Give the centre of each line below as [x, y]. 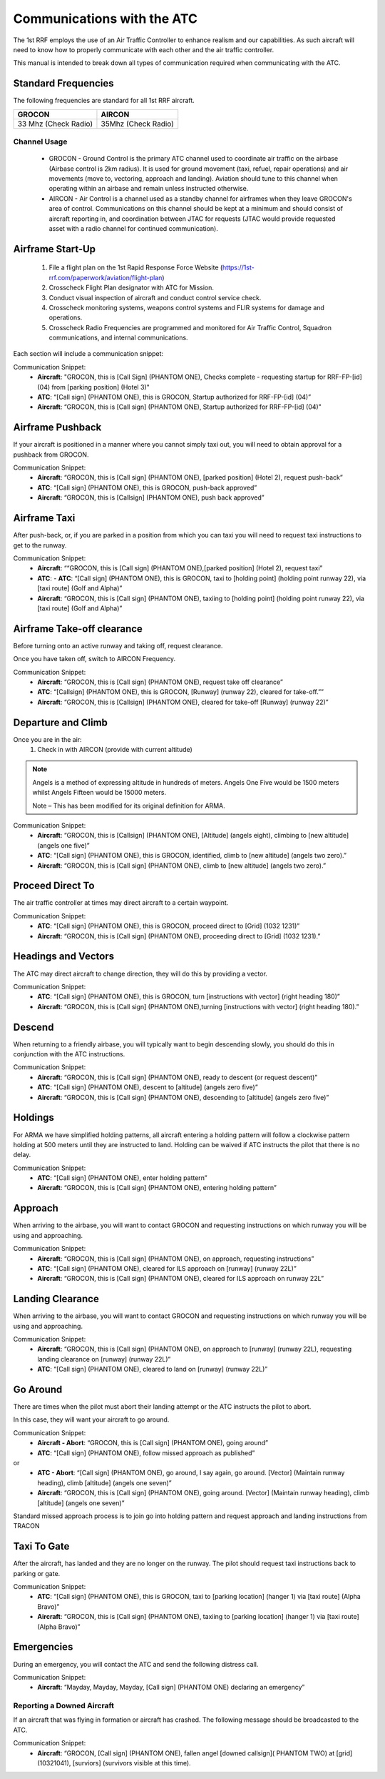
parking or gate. [37, 1573]
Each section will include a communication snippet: [88, 354]
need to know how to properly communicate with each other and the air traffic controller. [144, 49]
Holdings [34, 1118]
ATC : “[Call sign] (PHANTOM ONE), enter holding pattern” [122, 1178]
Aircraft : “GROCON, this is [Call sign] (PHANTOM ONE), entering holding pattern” [157, 1188]
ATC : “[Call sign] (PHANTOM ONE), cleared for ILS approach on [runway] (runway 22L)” [167, 1268]
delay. [22, 1155]
